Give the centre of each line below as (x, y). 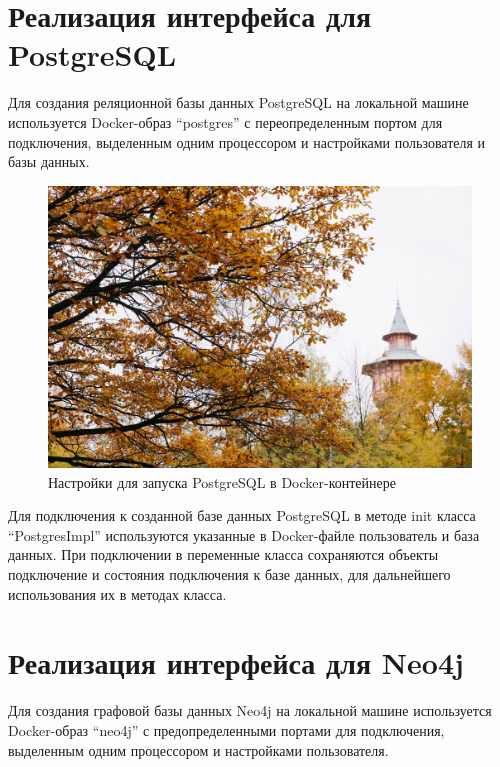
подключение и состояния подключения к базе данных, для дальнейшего (229, 574)
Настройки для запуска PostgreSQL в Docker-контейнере (222, 481)
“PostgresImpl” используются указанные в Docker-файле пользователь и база (244, 534)
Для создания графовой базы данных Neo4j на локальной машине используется (250, 710)
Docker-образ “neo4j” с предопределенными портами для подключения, (226, 729)
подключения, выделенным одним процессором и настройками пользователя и (247, 141)
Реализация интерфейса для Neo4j (236, 662)
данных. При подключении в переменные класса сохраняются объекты (223, 554)
